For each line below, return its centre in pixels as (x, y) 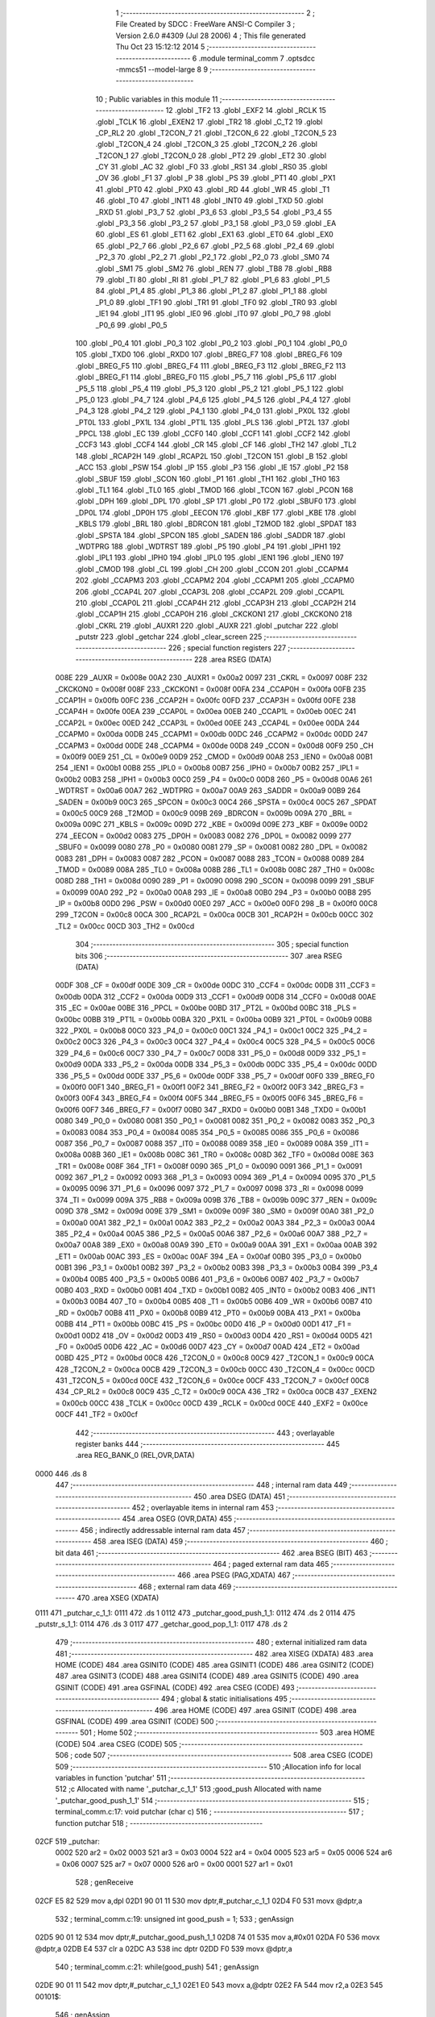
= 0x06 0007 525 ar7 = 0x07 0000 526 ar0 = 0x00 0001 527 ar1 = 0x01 (174, 1864)
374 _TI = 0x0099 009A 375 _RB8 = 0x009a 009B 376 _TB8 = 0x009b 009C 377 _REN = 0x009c (216, 1200)
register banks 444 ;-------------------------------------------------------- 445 (207, 1444)
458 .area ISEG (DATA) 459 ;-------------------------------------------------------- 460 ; (240, 1542)
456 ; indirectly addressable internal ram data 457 (163, 1530)
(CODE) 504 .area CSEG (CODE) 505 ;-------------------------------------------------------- (209, 1743)
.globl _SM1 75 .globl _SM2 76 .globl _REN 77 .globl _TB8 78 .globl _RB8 (214, 268)
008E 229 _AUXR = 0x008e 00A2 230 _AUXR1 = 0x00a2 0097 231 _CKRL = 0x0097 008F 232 (211, 678)
